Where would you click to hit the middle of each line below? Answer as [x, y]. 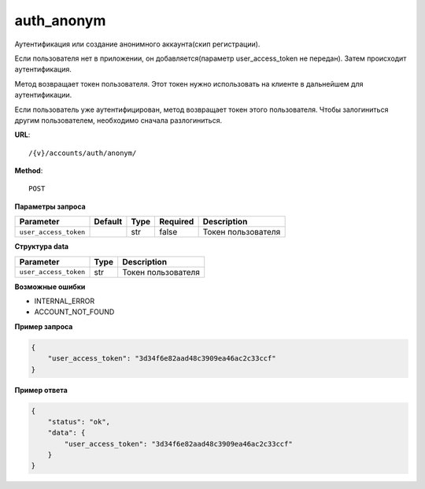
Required [176, 222]
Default [108, 222]
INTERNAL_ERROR [64, 301]
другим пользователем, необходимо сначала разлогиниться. [118, 120]
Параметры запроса [50, 206]
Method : [29, 171]
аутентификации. [43, 95]
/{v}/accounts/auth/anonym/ [83, 153]
